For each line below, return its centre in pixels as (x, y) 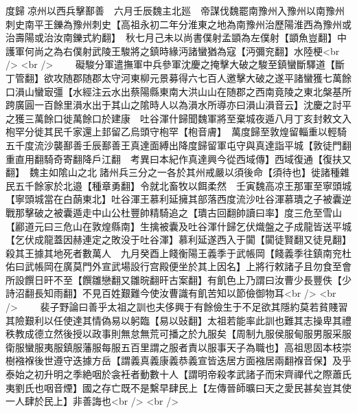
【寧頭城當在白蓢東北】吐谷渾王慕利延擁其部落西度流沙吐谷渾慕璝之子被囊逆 (178, 199)
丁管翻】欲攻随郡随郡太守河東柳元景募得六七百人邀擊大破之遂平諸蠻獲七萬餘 (178, 77)
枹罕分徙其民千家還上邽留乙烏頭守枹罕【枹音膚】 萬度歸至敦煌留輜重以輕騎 (176, 132)
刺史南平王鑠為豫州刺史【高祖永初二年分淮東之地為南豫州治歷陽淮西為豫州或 (178, 24)
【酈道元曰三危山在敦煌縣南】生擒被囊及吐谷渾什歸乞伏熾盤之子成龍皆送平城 (178, 226)
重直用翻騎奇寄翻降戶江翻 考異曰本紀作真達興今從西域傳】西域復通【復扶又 (178, 158)
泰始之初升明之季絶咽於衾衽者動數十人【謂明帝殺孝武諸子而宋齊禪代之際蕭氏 (178, 374)
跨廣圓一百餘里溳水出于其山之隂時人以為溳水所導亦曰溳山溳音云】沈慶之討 (174, 105)
